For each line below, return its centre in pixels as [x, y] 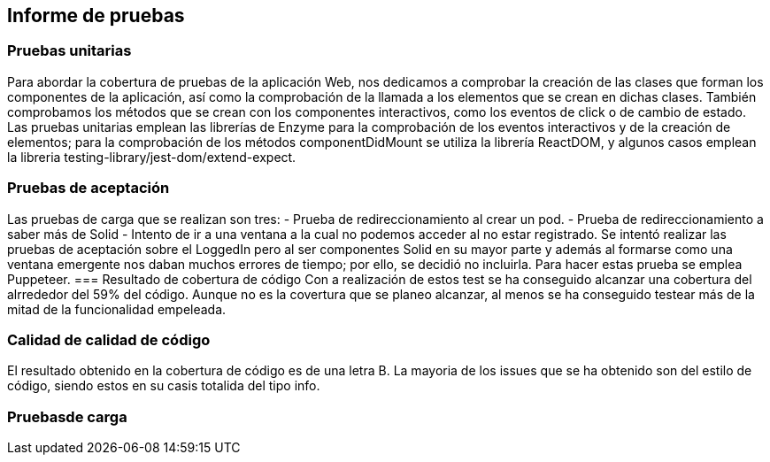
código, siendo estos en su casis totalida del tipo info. [164, 386]
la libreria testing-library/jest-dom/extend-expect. [152, 157]
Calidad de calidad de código [109, 339]
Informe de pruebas [96, 15]
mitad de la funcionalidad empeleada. [117, 309]
